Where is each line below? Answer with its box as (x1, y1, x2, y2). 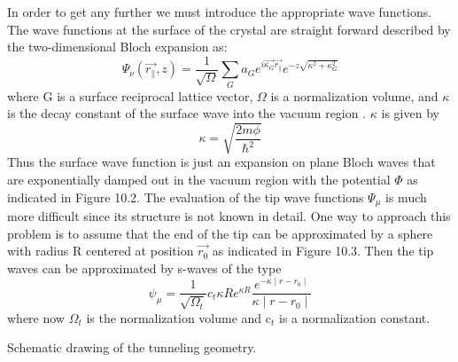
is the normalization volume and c (86, 308, 272, 327)
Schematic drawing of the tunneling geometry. (7, 338, 257, 357)
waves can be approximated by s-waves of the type (7, 258, 282, 277)
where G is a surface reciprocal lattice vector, (7, 86, 253, 105)
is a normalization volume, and (270, 86, 439, 105)
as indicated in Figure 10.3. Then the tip (212, 241, 434, 260)
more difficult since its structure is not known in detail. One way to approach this (7, 206, 451, 224)
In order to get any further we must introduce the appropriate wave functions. (7, 3, 432, 20)
